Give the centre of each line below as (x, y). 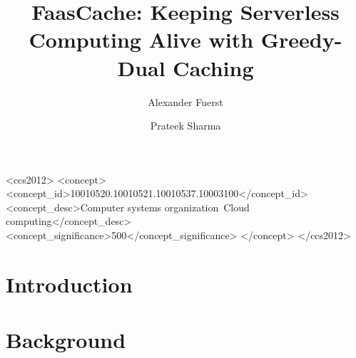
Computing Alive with (141, 40)
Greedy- (301, 40)
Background (66, 340)
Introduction (69, 284)
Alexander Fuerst (185, 101)
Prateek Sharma (185, 126)
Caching (213, 67)
